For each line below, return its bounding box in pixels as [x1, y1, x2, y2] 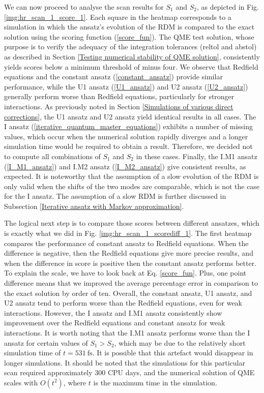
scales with [4, 377, 38, 387]
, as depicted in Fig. [196, 2, 259, 12]
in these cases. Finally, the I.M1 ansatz [136, 150, 257, 161]
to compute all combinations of [4, 150, 101, 161]
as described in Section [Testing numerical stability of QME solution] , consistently [4, 51, 260, 62]
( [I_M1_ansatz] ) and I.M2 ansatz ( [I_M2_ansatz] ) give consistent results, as [4, 161, 246, 171]
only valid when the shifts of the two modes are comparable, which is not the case [4, 180, 260, 191]
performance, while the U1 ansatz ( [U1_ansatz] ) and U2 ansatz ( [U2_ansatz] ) [4, 81, 248, 92]
